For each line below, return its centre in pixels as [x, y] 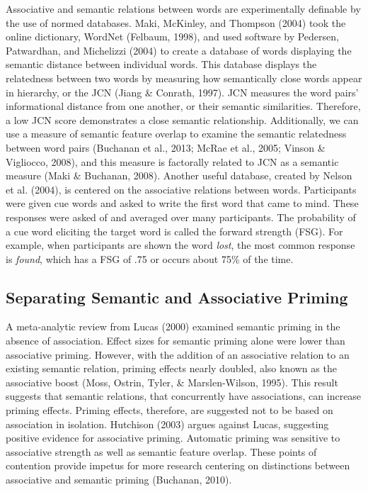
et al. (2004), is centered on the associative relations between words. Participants [181, 189]
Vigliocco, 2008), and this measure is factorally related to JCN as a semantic [172, 161]
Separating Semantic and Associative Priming [177, 297]
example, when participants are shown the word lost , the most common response [180, 245]
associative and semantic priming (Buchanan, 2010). [119, 480]
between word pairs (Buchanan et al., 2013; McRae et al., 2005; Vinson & [166, 147]
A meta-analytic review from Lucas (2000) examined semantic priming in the [173, 326]
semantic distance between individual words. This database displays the [161, 64]
